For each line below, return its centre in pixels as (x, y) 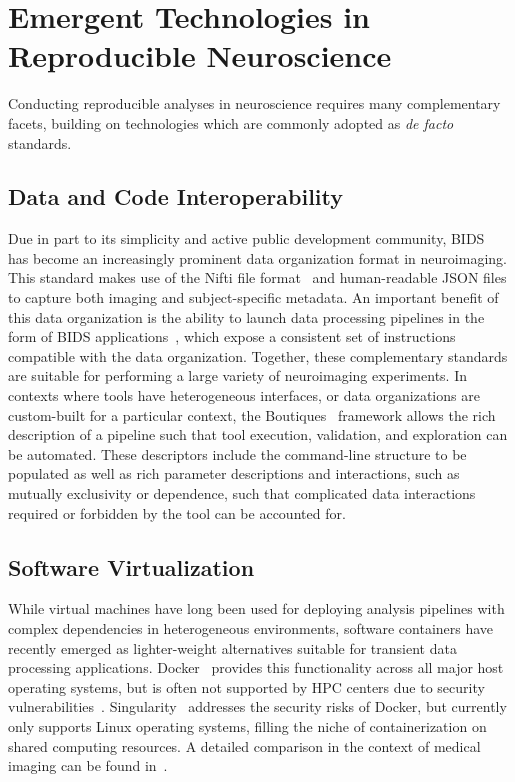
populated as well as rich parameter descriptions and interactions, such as (234, 473)
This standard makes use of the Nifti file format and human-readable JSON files (257, 277)
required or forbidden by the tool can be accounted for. (177, 512)
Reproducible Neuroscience (200, 55)
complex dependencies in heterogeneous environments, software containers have (251, 628)
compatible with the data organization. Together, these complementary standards (258, 355)
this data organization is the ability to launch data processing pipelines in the (246, 316)
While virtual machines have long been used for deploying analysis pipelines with (256, 608)
